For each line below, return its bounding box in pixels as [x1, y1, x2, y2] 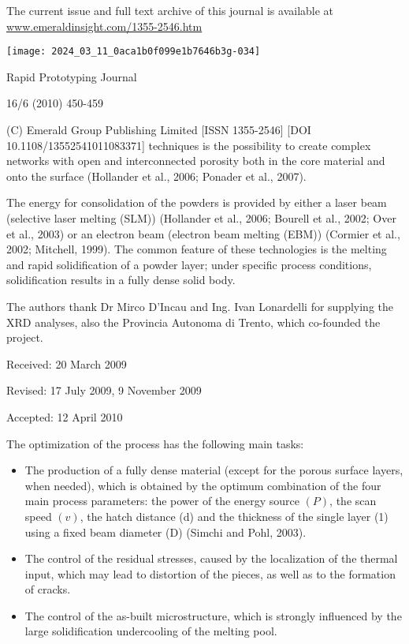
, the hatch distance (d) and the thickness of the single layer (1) [80, 507, 389, 524]
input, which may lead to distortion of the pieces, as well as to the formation [24, 565, 396, 582]
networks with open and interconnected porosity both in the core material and [6, 152, 385, 169]
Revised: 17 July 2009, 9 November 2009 [6, 382, 202, 399]
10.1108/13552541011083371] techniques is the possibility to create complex [6, 137, 371, 153]
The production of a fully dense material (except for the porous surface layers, [24, 462, 403, 478]
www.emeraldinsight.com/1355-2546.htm [6, 17, 203, 34]
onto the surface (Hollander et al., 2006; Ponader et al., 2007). [6, 167, 307, 184]
